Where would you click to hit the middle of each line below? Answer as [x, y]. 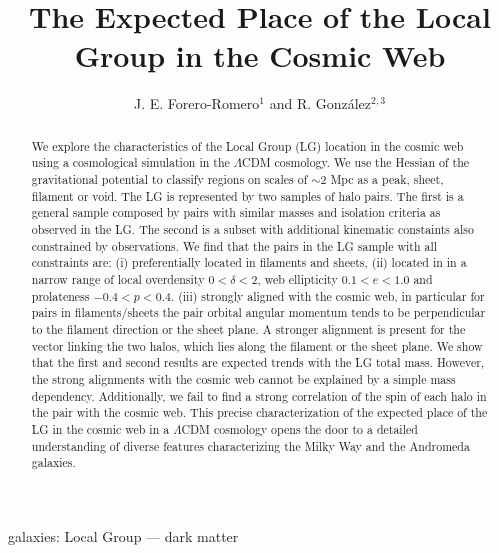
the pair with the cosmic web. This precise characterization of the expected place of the [259, 412]
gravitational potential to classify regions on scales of [169, 179]
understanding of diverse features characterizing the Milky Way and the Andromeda [250, 445]
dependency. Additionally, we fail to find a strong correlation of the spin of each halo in [259, 395]
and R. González [320, 103]
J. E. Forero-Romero [196, 103]
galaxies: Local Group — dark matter [123, 535]
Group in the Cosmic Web [260, 55]
